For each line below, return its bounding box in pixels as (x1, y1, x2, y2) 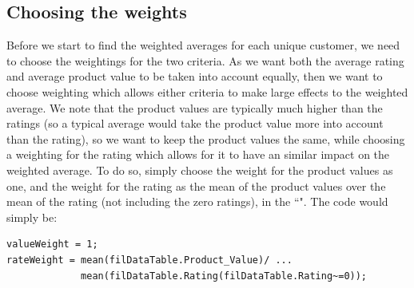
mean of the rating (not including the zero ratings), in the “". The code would (6, 193, 388, 210)
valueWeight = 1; (6, 239, 98, 251)
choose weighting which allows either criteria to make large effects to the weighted (6, 83, 408, 100)
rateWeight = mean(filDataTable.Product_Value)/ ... (6, 254, 293, 266)
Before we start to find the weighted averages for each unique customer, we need (6, 37, 400, 53)
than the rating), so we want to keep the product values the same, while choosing (6, 130, 405, 147)
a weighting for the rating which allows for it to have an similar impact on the (6, 146, 390, 163)
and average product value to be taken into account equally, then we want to (6, 68, 383, 85)
